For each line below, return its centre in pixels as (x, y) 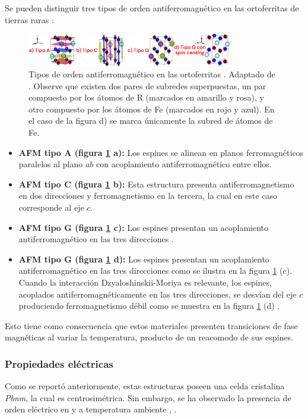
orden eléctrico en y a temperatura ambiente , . (91, 409)
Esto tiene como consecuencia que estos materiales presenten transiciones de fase (151, 325)
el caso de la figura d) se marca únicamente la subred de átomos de (151, 121)
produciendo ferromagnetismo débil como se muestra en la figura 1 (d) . (149, 306)
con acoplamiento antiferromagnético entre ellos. (184, 164)
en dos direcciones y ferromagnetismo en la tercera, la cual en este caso (148, 196)
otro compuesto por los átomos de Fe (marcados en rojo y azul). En (152, 109)
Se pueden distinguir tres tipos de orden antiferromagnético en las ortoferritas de (152, 8)
